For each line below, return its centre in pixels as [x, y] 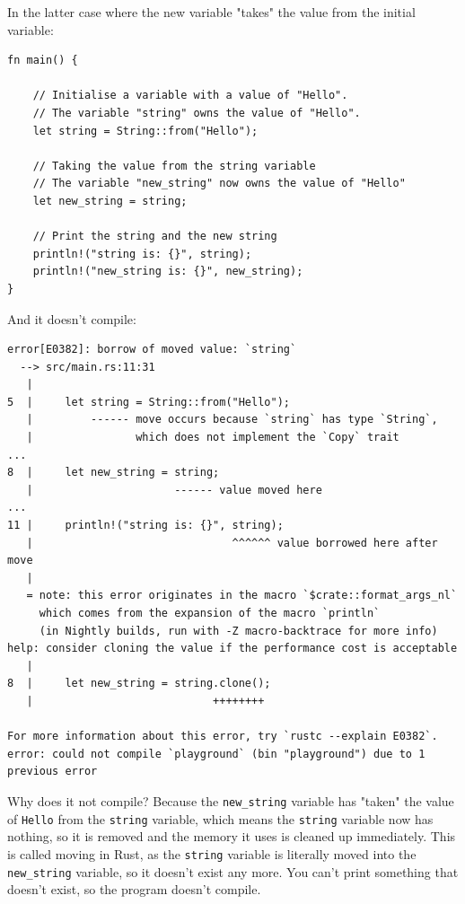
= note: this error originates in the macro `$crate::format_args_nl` [242, 596]
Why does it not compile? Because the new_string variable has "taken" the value [231, 800]
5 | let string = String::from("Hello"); [149, 402]
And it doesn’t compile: [72, 318]
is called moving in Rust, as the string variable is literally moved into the [212, 853]
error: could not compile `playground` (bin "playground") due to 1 [216, 754]
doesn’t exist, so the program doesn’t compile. [134, 889]
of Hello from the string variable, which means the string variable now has [220, 818]
